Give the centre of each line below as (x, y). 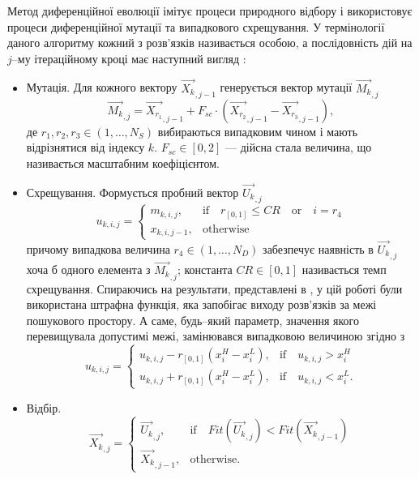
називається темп (344, 269)
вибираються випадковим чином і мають (258, 131)
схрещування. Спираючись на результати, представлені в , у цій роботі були (214, 288)
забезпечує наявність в (318, 248)
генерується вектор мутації (286, 87)
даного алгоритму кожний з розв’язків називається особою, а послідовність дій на (210, 43)
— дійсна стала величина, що (299, 147)
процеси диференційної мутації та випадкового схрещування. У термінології (196, 26)
